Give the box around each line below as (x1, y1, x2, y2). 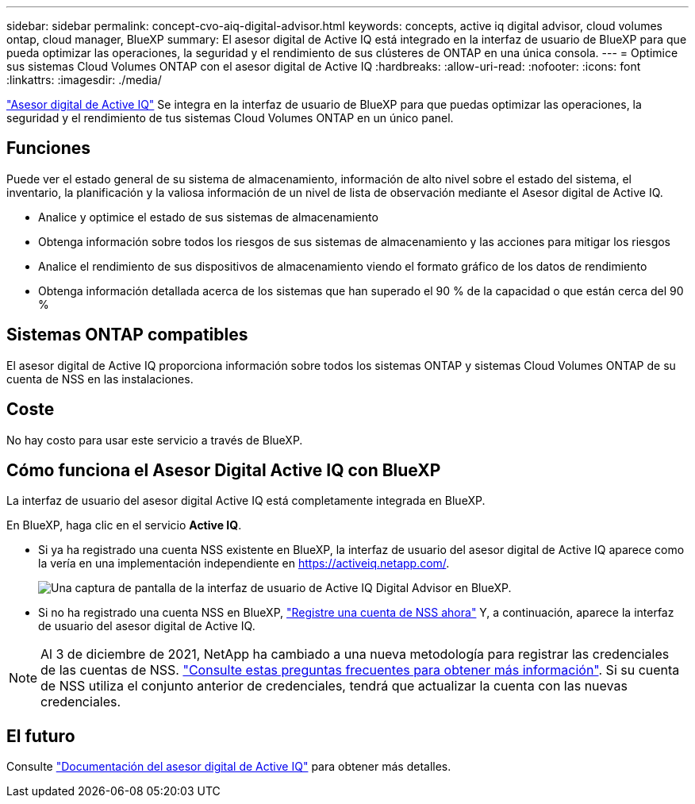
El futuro (6, 725, 75, 746)
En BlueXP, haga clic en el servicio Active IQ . (6, 518, 242, 533)
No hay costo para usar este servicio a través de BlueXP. (6, 433, 303, 447)
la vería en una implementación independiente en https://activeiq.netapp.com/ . (38, 556, 450, 571)
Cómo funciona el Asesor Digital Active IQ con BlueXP (6, 460, 441, 480)
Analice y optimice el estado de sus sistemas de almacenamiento (38, 210, 378, 224)
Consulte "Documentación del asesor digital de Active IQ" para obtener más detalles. (6, 760, 451, 774)
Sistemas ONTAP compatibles (6, 325, 248, 345)
